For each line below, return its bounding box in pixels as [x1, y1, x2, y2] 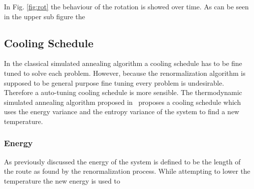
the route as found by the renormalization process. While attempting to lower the [4, 166, 251, 176]
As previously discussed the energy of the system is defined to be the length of [4, 156, 241, 166]
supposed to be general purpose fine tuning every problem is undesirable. [4, 77, 224, 88]
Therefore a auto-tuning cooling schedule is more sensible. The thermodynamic [4, 87, 242, 97]
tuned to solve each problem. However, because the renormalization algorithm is [4, 67, 246, 78]
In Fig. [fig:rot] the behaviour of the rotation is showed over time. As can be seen [4, 1, 249, 11]
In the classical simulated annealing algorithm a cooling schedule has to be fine [4, 58, 242, 68]
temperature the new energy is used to [4, 175, 120, 186]
